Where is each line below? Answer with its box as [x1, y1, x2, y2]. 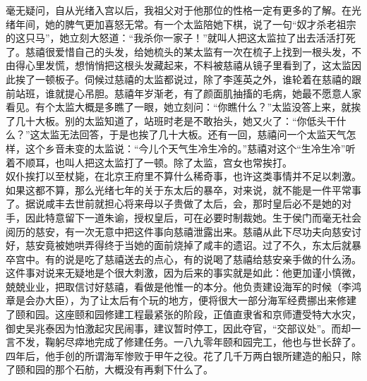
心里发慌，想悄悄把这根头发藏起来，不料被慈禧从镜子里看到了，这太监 [25, 58, 351, 73]
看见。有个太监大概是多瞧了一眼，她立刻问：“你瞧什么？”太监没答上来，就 [6, 99, 351, 114]
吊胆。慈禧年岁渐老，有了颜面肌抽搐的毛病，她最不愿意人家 [84, 85, 361, 100]
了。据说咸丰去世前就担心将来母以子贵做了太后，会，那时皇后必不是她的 [6, 196, 342, 211]
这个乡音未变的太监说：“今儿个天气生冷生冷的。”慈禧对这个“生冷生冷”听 [25, 140, 356, 155]
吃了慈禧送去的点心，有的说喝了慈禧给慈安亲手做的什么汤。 [84, 251, 361, 266]
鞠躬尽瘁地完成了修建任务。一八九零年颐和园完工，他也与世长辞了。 [44, 334, 361, 349]
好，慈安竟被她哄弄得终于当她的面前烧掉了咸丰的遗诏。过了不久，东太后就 [6, 238, 351, 253]
